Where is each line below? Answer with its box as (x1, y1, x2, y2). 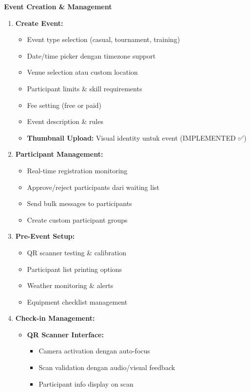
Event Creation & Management (4, 1, 112, 11)
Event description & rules (27, 116, 103, 126)
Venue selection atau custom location (27, 67, 138, 77)
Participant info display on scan (38, 378, 134, 389)
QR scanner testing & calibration (27, 247, 127, 257)
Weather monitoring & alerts (27, 280, 114, 290)
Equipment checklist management (27, 296, 128, 307)
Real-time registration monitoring (27, 165, 128, 175)
